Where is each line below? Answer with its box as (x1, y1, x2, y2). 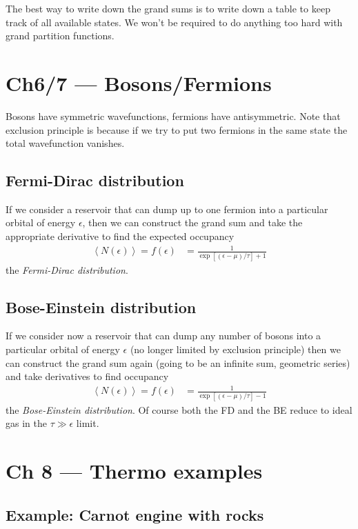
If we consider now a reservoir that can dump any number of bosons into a (6, 328, 321, 343)
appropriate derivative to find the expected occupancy (6, 229, 235, 243)
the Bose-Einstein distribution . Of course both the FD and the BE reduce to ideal (6, 402, 352, 417)
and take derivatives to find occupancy (6, 369, 169, 383)
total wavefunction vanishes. (6, 136, 125, 150)
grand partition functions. (6, 28, 115, 43)
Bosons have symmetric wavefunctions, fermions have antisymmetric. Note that (6, 108, 341, 123)
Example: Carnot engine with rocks (6, 503, 264, 525)
